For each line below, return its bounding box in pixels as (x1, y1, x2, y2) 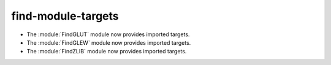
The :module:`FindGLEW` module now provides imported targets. (26, 39, 191, 46)
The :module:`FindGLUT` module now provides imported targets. (26, 31, 190, 38)
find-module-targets (11, 9, 119, 23)
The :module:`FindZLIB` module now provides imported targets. (26, 48, 187, 55)
